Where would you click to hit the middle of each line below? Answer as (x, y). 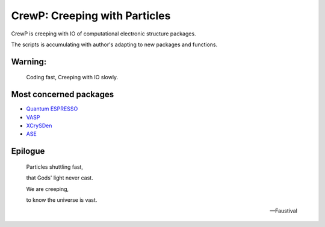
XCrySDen (39, 126)
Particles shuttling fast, (55, 167)
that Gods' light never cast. (60, 178)
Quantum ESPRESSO (52, 109)
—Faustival (283, 211)
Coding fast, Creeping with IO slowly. (72, 77)
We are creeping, (48, 189)
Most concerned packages (63, 95)
